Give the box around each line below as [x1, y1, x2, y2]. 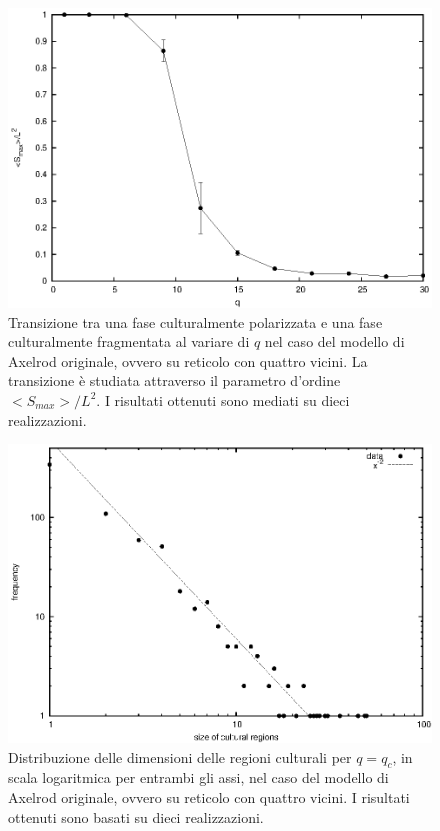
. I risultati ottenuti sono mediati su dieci [96, 389, 350, 410]
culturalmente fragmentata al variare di [8, 331, 250, 352]
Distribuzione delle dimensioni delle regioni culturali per [8, 746, 352, 767]
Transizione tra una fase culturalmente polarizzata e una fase [8, 311, 383, 332]
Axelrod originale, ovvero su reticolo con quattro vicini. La [8, 350, 368, 371]
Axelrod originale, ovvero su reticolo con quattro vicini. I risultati [8, 787, 410, 808]
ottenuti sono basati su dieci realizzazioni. [8, 806, 264, 827]
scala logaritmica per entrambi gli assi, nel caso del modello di [8, 767, 389, 788]
